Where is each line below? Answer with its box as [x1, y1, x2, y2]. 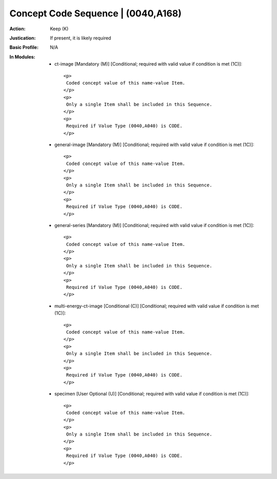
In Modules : [9, 54, 35, 60]
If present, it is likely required [50, 35, 111, 41]
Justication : [9, 35, 36, 41]
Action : [9, 26, 26, 32]
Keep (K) [50, 26, 69, 32]
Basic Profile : [9, 44, 38, 51]
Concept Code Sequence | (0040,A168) [9, 8, 182, 19]
